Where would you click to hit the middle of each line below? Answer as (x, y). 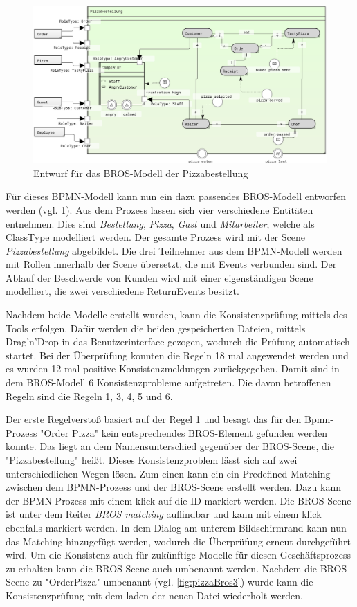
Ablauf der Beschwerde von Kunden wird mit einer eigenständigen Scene (159, 277)
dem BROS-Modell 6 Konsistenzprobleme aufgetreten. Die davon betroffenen (168, 382)
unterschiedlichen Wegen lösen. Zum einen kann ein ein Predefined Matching (168, 473)
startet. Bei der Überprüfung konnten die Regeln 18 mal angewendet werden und (177, 355)
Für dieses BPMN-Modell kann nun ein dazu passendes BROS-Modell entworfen (176, 196)
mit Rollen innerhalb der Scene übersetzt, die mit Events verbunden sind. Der (171, 264)
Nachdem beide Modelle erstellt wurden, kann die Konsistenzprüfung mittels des (176, 315)
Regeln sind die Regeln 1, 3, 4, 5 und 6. (89, 396)
